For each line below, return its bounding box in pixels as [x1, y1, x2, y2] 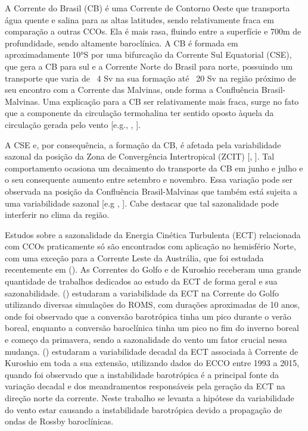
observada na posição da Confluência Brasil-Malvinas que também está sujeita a [5, 185, 298, 197]
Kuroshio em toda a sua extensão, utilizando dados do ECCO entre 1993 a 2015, [5, 357, 300, 369]
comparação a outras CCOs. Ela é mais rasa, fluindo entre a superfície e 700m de [5, 25, 301, 38]
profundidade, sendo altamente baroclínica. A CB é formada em [5, 36, 238, 49]
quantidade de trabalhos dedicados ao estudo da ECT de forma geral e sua [5, 275, 278, 288]
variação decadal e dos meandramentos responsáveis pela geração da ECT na [5, 380, 285, 392]
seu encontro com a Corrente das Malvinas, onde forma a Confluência [5, 83, 259, 96]
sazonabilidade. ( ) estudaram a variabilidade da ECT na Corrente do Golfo [5, 286, 279, 299]
